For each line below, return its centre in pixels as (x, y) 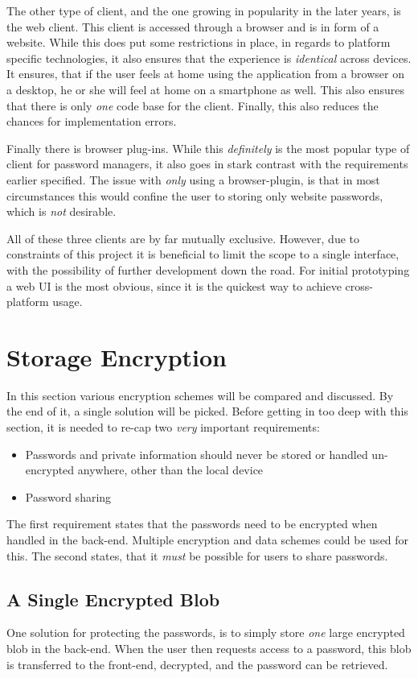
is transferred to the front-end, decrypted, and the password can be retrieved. (197, 664)
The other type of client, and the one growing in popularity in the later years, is (204, 10)
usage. (68, 302)
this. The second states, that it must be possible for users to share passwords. (197, 555)
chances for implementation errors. (92, 121)
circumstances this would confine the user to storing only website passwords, (195, 195)
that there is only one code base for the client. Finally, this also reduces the (193, 105)
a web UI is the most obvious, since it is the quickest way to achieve (174, 285)
